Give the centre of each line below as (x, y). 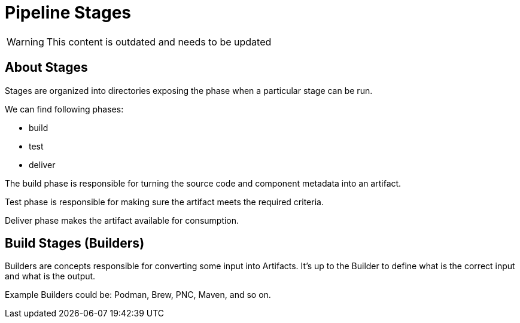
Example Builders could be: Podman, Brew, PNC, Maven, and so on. (138, 295)
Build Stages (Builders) (75, 243)
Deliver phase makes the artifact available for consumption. (122, 220)
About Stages (46, 68)
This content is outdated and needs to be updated (159, 42)
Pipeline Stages (68, 13)
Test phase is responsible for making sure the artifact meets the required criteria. (164, 202)
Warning (25, 42)
